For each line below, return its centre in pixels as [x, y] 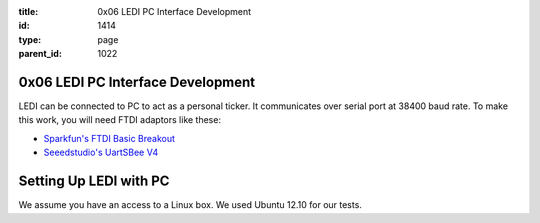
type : [30, 39]
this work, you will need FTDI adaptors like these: [120, 120]
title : [28, 11]
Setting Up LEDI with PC [94, 181]
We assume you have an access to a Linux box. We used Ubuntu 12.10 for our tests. [190, 205]
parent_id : [40, 54]
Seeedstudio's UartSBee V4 [101, 152]
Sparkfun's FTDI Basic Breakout [109, 138]
